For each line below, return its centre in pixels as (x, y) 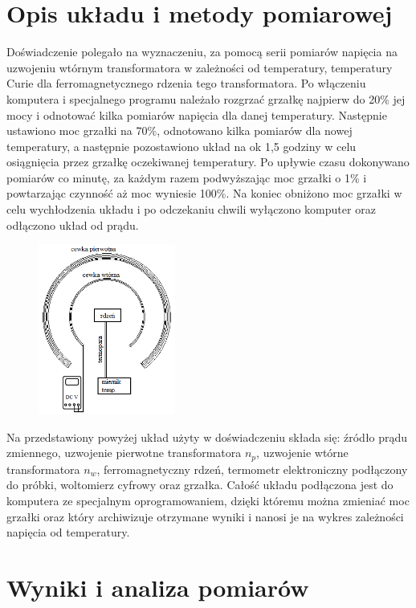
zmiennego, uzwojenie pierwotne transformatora (124, 453)
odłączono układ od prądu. (73, 224)
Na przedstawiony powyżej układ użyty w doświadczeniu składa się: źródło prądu (207, 437)
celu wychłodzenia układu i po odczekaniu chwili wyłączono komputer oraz (191, 209)
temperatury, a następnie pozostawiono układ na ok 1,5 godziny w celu (181, 146)
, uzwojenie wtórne (302, 453)
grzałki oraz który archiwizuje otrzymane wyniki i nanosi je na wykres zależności (205, 516)
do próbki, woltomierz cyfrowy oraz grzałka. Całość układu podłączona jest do (200, 485)
